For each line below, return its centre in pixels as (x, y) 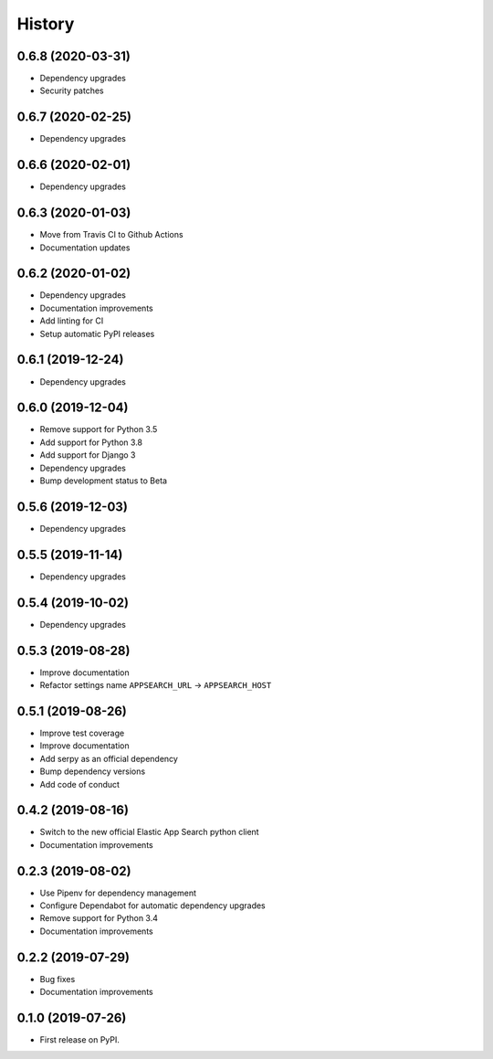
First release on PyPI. (80, 1040)
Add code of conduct (80, 784)
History (46, 24)
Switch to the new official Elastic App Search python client (149, 832)
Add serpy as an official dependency (109, 758)
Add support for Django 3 (88, 455)
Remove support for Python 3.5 (99, 429)
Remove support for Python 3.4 (99, 918)
